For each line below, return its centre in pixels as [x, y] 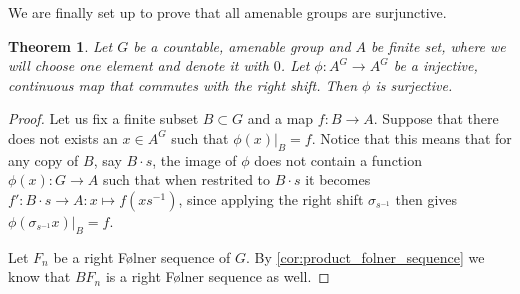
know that [39, 276]
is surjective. [414, 84]
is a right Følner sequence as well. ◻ [217, 276]
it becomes [338, 179]
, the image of [194, 159]
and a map [280, 118]
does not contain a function [338, 159]
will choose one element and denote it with [138, 65]
